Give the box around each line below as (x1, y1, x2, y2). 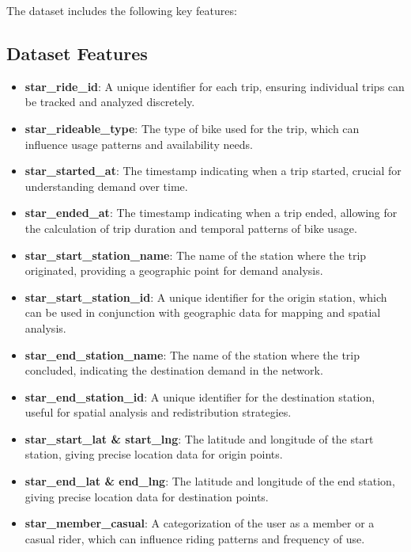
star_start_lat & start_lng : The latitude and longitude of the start (25, 430, 374, 447)
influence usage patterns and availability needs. (25, 135, 253, 152)
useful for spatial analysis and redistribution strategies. (25, 404, 292, 421)
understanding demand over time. (25, 177, 188, 194)
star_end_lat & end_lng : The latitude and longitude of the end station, (25, 473, 395, 489)
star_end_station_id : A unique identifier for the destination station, (25, 388, 375, 405)
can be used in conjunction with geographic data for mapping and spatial (25, 304, 381, 321)
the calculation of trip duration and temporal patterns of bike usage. (25, 219, 357, 236)
